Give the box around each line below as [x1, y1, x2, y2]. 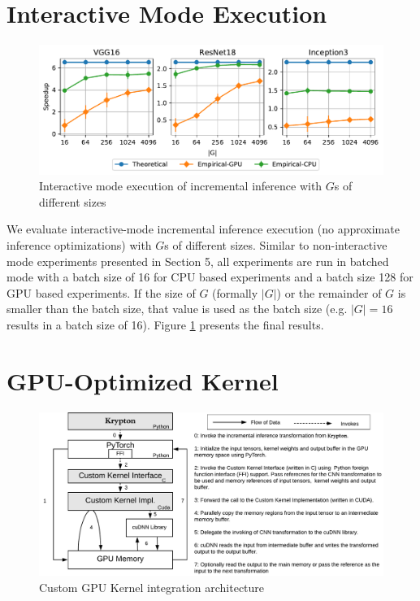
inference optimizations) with [6, 236, 152, 253]
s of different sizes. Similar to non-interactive [164, 236, 388, 253]
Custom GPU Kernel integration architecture [39, 578, 265, 595]
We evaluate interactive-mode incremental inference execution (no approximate [6, 220, 400, 237]
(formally [212, 284, 258, 301]
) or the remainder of [276, 284, 382, 301]
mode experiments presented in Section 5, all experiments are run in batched [6, 252, 389, 269]
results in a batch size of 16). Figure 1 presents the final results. [6, 316, 324, 333]
